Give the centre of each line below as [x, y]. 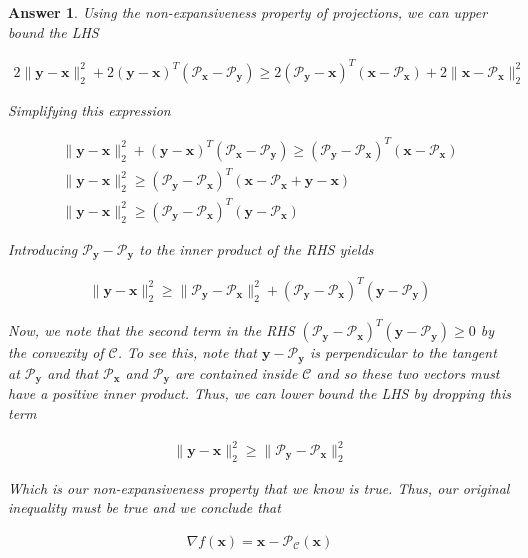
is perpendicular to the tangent [403, 352]
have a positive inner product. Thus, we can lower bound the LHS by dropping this [259, 393]
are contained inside [236, 372]
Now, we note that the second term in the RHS [151, 330]
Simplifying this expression [89, 109]
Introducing [43, 248]
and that [73, 372]
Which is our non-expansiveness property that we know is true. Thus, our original [259, 487]
